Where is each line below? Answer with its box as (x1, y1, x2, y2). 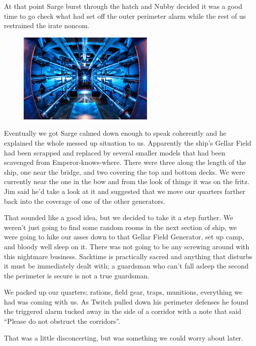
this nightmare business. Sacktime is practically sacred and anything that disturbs (4, 251, 253, 261)
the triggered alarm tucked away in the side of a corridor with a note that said (4, 306, 242, 316)
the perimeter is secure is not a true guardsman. (4, 270, 149, 280)
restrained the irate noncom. (4, 20, 90, 31)
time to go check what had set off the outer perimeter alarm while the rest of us (4, 10, 246, 21)
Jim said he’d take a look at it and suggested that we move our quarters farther (4, 186, 246, 196)
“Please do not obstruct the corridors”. (4, 316, 120, 326)
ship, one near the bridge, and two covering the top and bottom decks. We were (4, 166, 245, 177)
